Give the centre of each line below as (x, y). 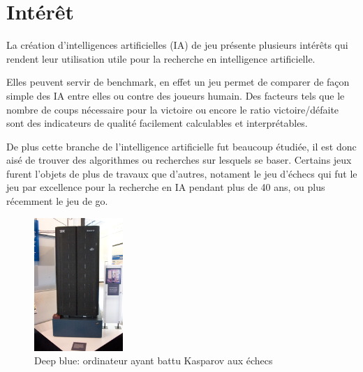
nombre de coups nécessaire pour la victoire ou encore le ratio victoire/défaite (173, 109)
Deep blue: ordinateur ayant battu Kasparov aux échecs (154, 361)
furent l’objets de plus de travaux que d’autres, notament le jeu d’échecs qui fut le (182, 173)
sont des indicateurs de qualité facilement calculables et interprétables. (157, 123)
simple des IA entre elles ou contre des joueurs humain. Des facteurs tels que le (176, 95)
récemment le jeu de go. (57, 201)
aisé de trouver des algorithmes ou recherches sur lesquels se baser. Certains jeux (179, 160)
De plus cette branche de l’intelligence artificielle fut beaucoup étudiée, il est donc (181, 146)
